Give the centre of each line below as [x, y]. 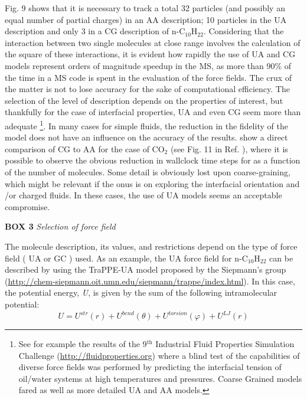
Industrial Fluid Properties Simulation [225, 344]
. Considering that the [244, 31]
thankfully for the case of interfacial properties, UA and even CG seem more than [153, 112]
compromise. [27, 206]
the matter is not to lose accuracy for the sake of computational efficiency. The [147, 89]
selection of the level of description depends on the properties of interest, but [144, 100]
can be [281, 258]
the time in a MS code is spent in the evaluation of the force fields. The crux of [148, 77]
